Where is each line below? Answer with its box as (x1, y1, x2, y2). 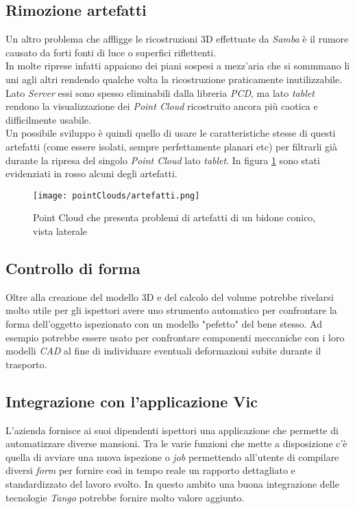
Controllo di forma (5, 257, 140, 278)
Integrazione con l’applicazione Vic (5, 390, 258, 411)
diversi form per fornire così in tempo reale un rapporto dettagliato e (5, 463, 295, 477)
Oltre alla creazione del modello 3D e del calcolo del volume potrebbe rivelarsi (5, 289, 334, 304)
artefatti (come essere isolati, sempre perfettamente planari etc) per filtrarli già (5, 139, 337, 153)
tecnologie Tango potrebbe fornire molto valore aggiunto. (5, 490, 245, 504)
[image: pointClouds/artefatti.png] (33, 190, 200, 201)
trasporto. (5, 357, 47, 371)
